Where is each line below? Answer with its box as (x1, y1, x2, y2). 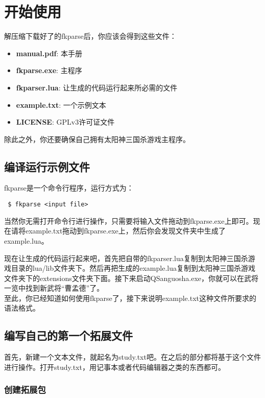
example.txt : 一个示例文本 (16, 99, 106, 110)
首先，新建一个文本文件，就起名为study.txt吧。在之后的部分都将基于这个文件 (4, 352, 261, 362)
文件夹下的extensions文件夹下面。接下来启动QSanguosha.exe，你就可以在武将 (4, 272, 259, 283)
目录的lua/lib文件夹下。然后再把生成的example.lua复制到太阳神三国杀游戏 (11, 263, 255, 273)
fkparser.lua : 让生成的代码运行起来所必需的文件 (16, 82, 178, 92)
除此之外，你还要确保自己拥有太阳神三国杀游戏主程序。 (4, 133, 190, 144)
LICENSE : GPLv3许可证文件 (16, 116, 115, 127)
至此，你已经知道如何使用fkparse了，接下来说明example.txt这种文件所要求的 (4, 292, 257, 303)
